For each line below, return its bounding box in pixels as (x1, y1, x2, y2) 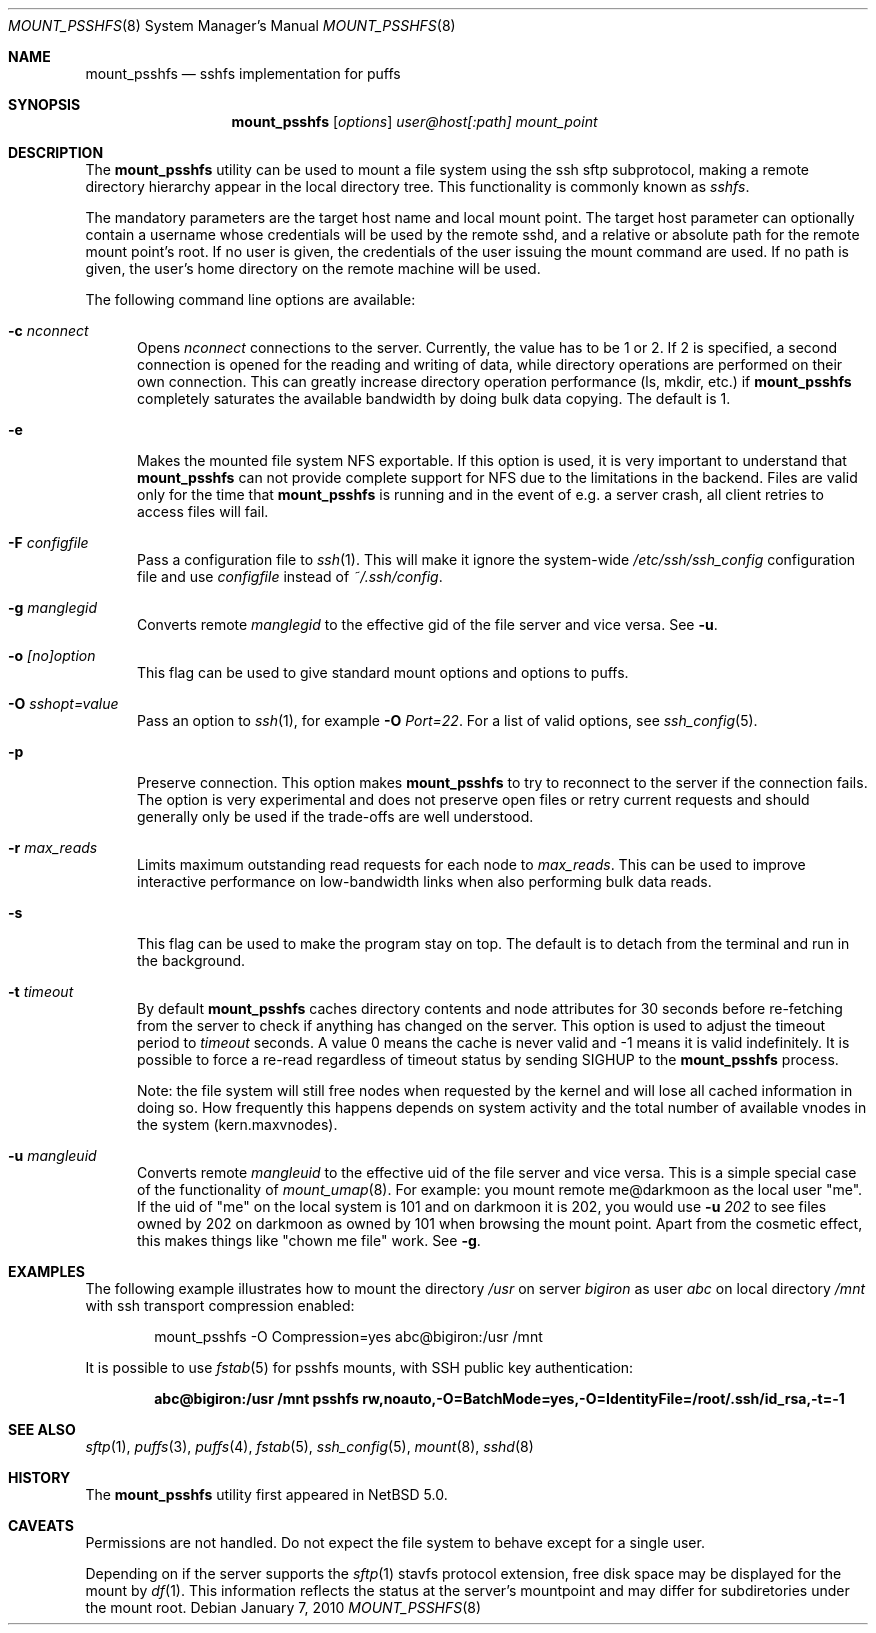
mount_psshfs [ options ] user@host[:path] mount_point (231, 113, 598, 130)
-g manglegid (8, 599, 98, 616)
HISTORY (8, 1469, 71, 1486)
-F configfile (8, 534, 89, 551)
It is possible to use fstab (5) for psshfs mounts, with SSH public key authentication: (85, 1359, 634, 1376)
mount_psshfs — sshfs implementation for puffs (85, 65, 401, 82)
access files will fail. (137, 503, 269, 520)
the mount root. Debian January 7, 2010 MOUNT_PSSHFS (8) (85, 1599, 482, 1616)
